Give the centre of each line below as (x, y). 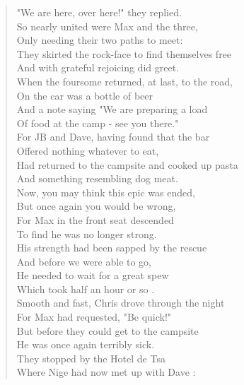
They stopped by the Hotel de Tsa (91, 358)
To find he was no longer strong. (87, 233)
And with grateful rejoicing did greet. (98, 67)
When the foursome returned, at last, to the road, (125, 81)
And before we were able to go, (84, 261)
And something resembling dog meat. (97, 178)
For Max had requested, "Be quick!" (94, 317)
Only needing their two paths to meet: (100, 40)
